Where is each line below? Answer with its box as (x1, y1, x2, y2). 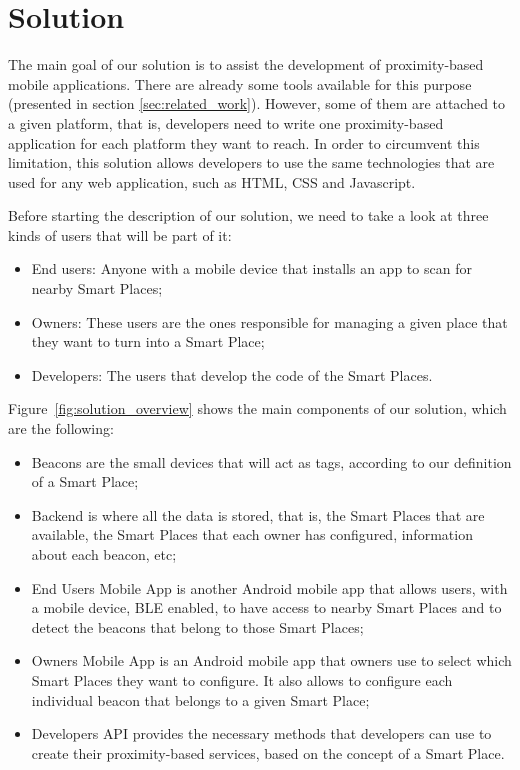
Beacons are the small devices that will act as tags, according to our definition (31, 451, 512, 472)
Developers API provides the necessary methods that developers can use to (31, 723, 492, 744)
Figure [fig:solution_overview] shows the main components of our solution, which (8, 398, 507, 419)
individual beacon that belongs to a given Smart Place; (31, 689, 370, 710)
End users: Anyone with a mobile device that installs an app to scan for (31, 258, 472, 279)
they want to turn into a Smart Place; (31, 331, 265, 352)
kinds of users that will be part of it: (8, 224, 232, 245)
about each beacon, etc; (31, 544, 177, 564)
